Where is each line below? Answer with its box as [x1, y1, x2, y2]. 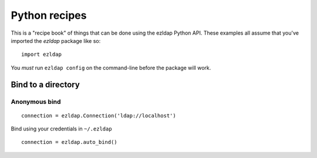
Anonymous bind [11, 98, 61, 106]
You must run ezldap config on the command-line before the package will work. [11, 64, 211, 71]
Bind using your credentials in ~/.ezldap [11, 125, 112, 132]
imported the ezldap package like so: [11, 37, 101, 44]
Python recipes [11, 9, 87, 22]
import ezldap [21, 51, 62, 58]
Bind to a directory [11, 79, 80, 89]
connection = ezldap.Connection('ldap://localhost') [21, 112, 176, 119]
